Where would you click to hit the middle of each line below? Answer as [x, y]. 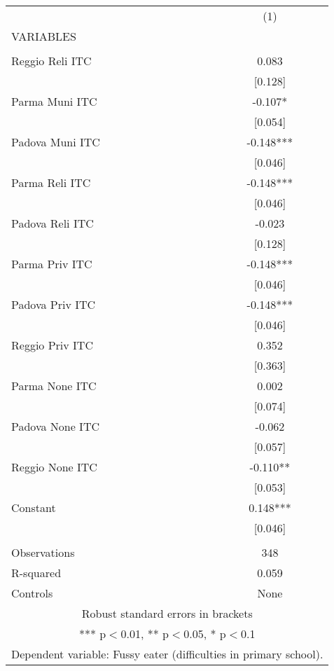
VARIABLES [44, 36]
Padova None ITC [55, 426]
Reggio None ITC [54, 467]
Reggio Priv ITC [52, 345]
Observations [43, 552]
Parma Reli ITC [51, 182]
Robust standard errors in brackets [167, 613]
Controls [32, 593]
